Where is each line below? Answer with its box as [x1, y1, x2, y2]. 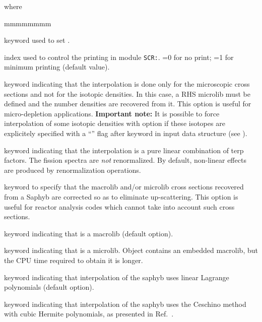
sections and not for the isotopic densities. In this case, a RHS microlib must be [4, 88, 250, 99]
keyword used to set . [4, 35, 70, 45]
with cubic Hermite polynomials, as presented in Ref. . [4, 308, 174, 319]
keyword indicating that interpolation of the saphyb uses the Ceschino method [4, 298, 246, 309]
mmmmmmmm [4, 18, 51, 28]
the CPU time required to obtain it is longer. [4, 254, 143, 265]
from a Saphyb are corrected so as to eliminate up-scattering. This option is [4, 191, 238, 202]
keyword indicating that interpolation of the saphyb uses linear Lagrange [4, 272, 229, 282]
